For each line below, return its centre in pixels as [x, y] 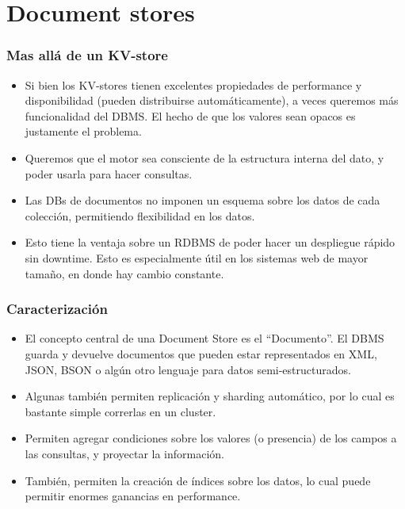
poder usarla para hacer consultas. [109, 173]
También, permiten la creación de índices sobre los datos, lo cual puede [198, 480]
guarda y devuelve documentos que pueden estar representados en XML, [201, 353]
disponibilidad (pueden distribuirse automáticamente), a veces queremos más [212, 100]
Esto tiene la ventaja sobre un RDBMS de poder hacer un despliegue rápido [210, 242]
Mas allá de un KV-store [87, 55]
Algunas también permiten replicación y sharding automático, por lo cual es [210, 396]
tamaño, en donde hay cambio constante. [124, 273]
